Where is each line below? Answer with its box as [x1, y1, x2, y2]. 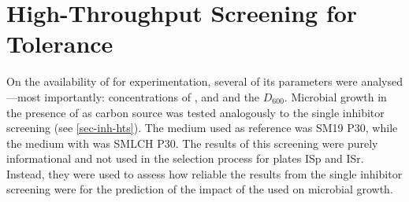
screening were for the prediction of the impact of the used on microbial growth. [6, 181, 393, 197]
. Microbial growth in [284, 88, 387, 105]
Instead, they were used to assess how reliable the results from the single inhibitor [6, 165, 403, 182]
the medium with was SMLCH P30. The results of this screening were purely [6, 134, 378, 151]
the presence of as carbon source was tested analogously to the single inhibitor [6, 104, 385, 120]
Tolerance [6, 28, 113, 60]
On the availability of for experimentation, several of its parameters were [6, 73, 358, 90]
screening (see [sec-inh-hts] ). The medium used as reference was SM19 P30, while [6, 119, 398, 136]
